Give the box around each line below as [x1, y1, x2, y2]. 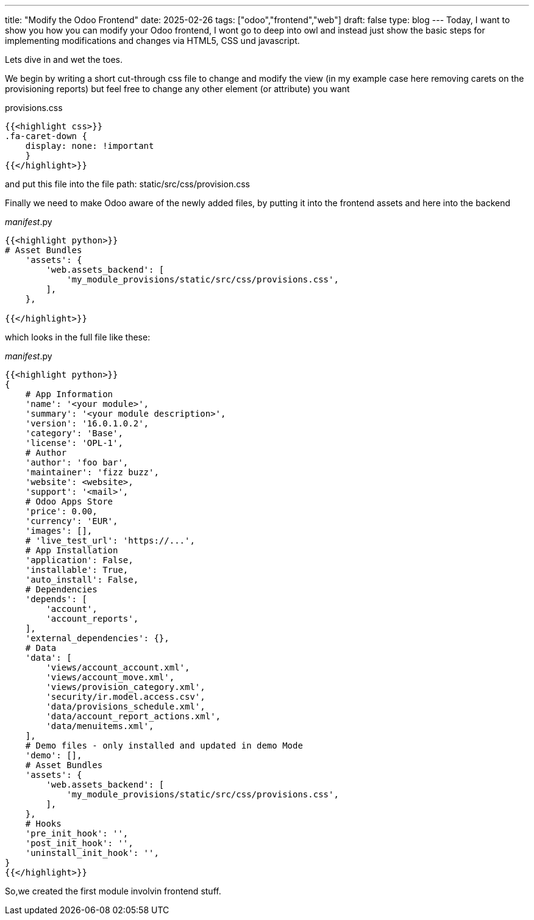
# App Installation [25, 545, 118, 555]
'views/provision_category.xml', [46, 682, 205, 692]
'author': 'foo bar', [25, 458, 129, 467]
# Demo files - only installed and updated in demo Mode [25, 741, 303, 750]
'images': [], [25, 526, 93, 536]
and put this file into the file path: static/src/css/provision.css [5, 179, 250, 189]
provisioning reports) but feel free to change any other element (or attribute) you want [5, 84, 350, 94]
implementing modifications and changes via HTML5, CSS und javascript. [5, 35, 300, 46]
